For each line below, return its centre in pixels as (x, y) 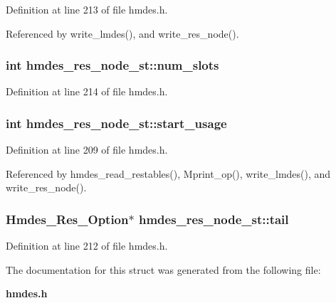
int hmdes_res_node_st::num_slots (112, 65)
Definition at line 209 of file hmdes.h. (87, 150)
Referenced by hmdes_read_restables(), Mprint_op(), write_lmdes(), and (168, 173)
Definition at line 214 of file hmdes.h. (87, 91)
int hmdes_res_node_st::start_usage (116, 123)
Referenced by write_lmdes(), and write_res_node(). (122, 33)
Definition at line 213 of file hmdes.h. (87, 9)
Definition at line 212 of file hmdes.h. (87, 246)
